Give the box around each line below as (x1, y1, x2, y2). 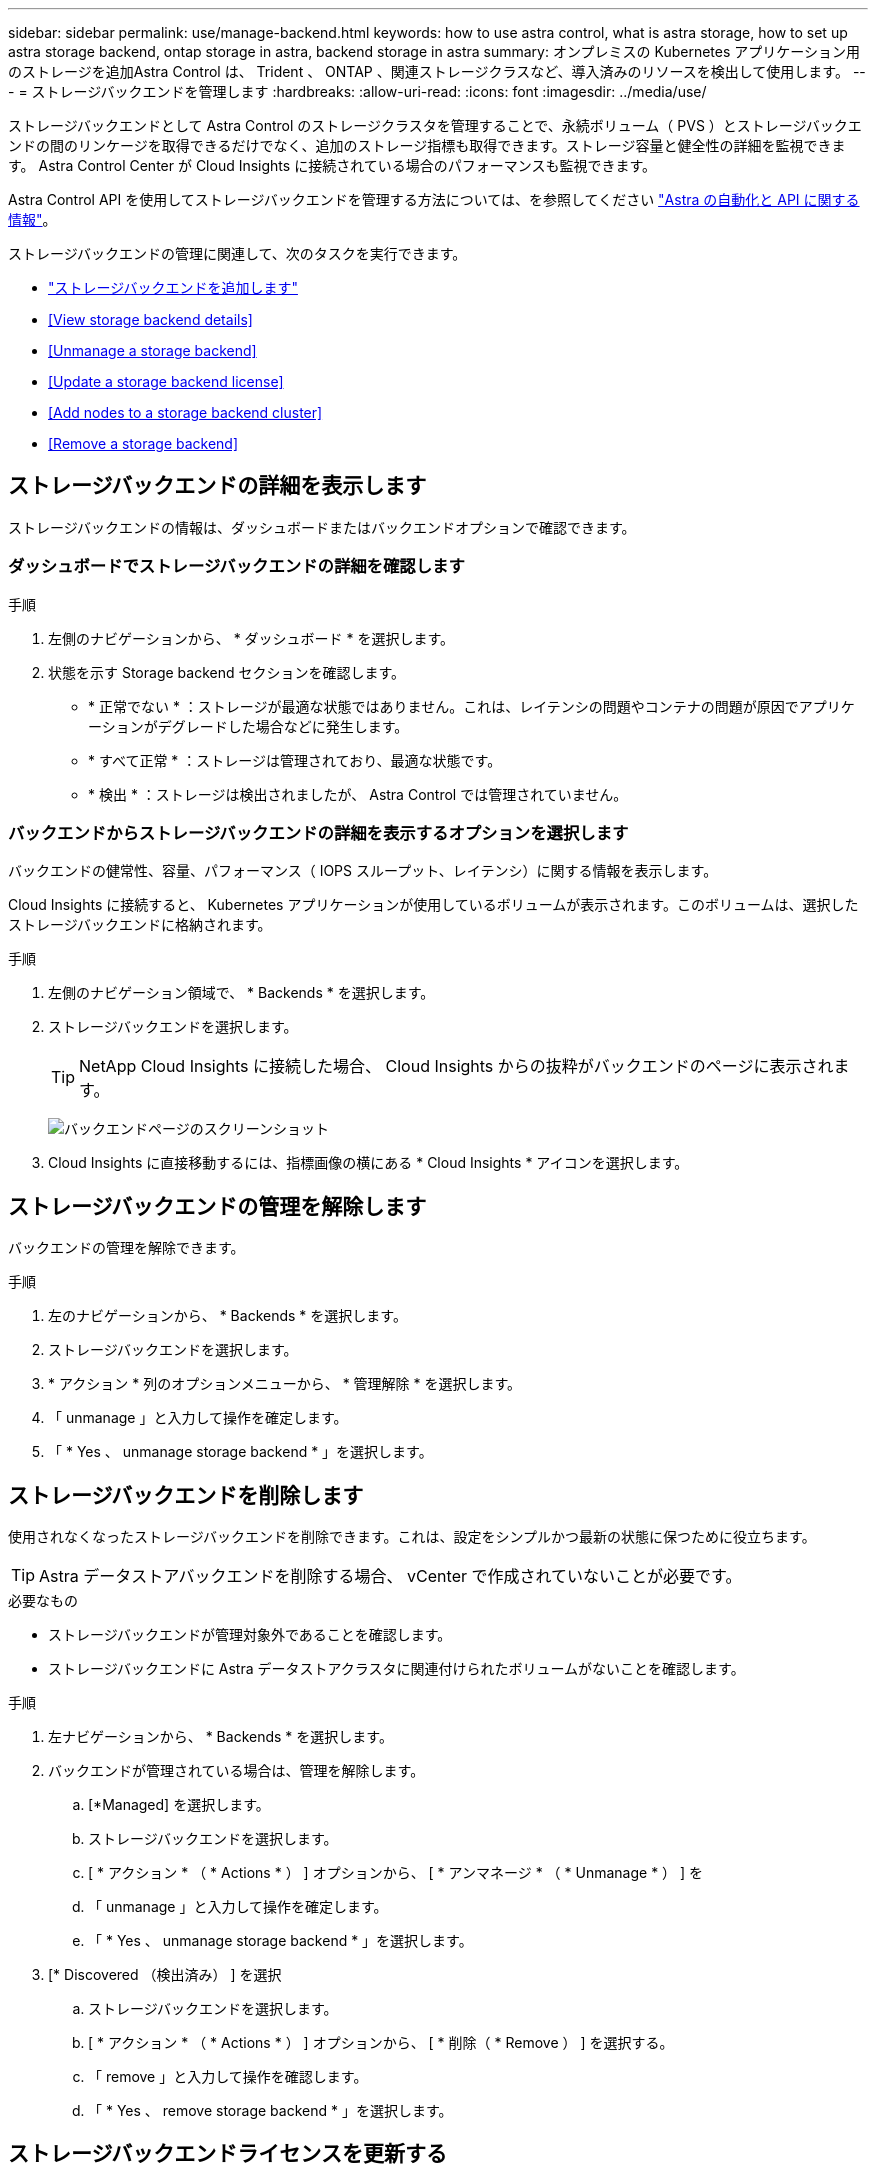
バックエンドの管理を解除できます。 (8, 1239, 245, 1257)
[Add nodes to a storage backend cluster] (48, 404, 323, 421)
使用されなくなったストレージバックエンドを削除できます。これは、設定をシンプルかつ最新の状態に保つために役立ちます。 (8, 1528, 816, 1546)
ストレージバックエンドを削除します (8, 1482, 364, 1508)
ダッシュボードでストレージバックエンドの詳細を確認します (8, 556, 465, 577)
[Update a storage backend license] (48, 373, 284, 390)
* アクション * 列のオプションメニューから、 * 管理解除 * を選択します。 (48, 1375, 522, 1393)
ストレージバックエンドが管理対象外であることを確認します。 (48, 1626, 452, 1644)
